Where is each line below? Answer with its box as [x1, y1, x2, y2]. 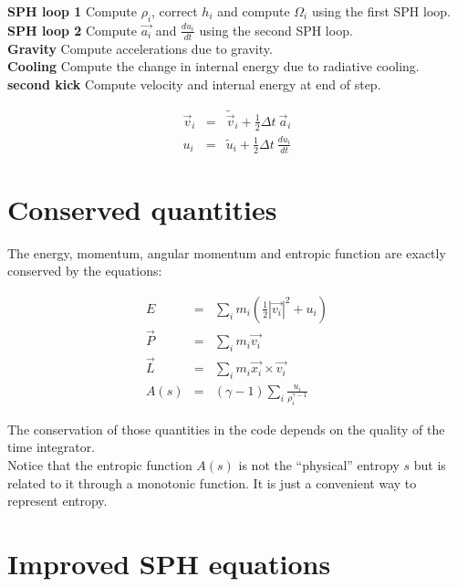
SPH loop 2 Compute [7, 20, 137, 39]
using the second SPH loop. [199, 20, 353, 39]
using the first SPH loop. [311, 2, 451, 20]
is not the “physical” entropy [238, 456, 400, 474]
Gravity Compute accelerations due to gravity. [7, 38, 273, 58]
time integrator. [7, 437, 96, 456]
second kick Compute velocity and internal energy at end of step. [7, 74, 381, 93]
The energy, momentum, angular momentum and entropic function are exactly [7, 243, 446, 262]
